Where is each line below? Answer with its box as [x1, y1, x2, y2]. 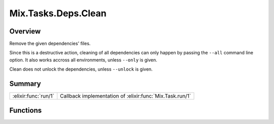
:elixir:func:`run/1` [12, 92, 54, 100]
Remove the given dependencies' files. [9, 41, 91, 47]
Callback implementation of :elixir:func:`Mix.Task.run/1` [60, 92, 191, 100]
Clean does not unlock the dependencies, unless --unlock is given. [9, 66, 153, 72]
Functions [9, 106, 42, 114]
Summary [9, 79, 41, 88]
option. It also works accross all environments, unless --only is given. [9, 56, 157, 63]
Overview [9, 27, 41, 36]
